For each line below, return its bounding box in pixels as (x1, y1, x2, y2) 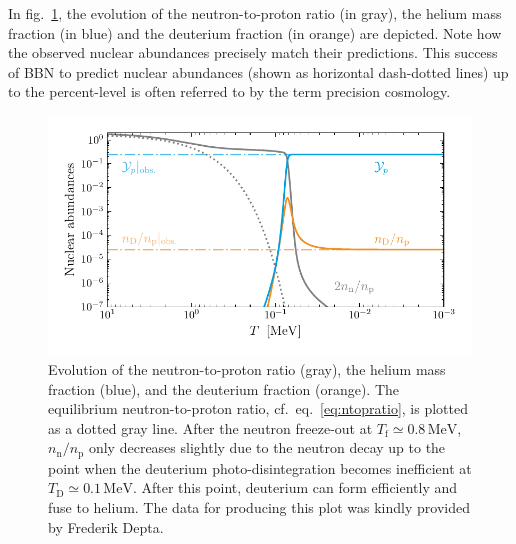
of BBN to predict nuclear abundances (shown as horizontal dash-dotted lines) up (8, 61, 509, 82)
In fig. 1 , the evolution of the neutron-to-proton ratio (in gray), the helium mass (8, 3, 502, 23)
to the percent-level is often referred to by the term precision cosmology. (8, 81, 451, 102)
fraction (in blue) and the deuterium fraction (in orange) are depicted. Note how (8, 22, 502, 43)
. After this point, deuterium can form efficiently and (132, 477, 458, 498)
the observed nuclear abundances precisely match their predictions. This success (8, 42, 498, 63)
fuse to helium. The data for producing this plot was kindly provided (48, 496, 470, 517)
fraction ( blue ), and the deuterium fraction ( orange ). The (48, 378, 400, 399)
